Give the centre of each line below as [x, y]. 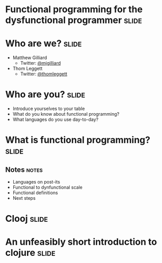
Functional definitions [35, 193]
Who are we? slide [44, 44]
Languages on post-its [36, 182]
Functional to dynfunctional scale [48, 188]
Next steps [24, 198]
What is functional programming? [78, 140]
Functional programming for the [74, 9]
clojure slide [30, 253]
